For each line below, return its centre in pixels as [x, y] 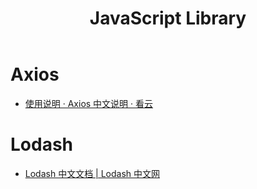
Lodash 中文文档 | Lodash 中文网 [92, 173]
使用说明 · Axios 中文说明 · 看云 [89, 103]
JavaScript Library [168, 18]
